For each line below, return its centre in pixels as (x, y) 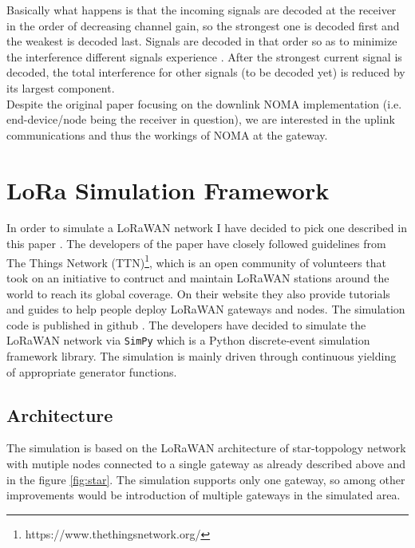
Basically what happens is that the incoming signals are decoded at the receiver (202, 10)
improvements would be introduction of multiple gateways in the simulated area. (204, 495)
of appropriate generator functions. (92, 371)
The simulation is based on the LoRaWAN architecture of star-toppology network (206, 448)
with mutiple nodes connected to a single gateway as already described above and (206, 463)
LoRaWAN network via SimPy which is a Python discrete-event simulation (188, 340)
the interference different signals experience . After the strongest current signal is (204, 56)
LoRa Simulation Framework (168, 189)
